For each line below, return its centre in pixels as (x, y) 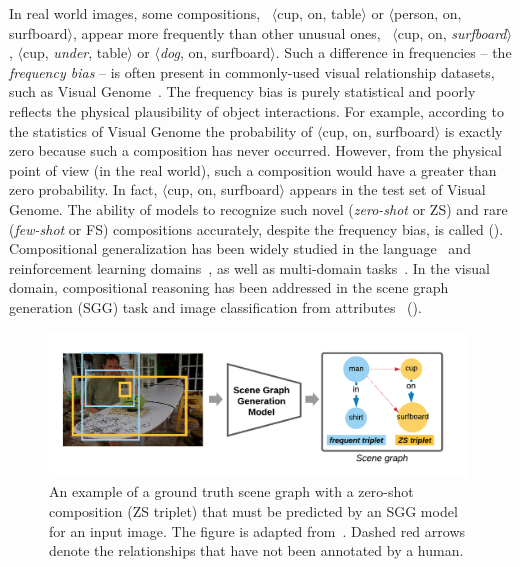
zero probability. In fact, (83, 189)
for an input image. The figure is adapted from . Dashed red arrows (257, 530)
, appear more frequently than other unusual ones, (226, 32)
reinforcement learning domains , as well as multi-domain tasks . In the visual (249, 267)
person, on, (428, 13)
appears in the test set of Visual (387, 189)
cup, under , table (75, 52)
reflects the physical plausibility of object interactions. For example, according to (256, 110)
